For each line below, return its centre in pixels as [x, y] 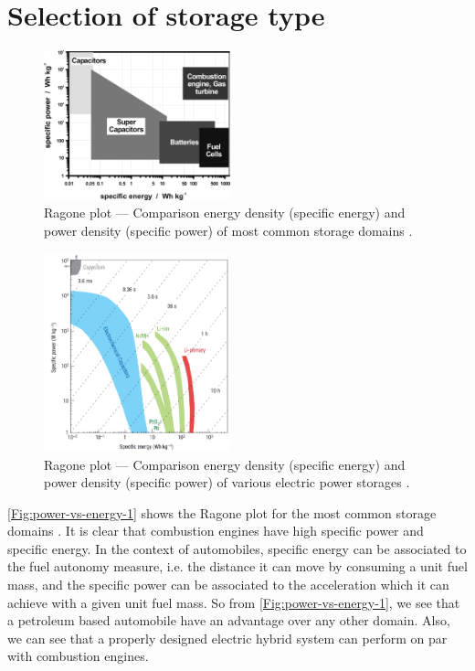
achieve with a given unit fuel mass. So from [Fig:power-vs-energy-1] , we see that [234, 602]
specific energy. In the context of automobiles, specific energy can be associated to [237, 548]
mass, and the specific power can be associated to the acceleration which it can [228, 585]
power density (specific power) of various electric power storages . [227, 482]
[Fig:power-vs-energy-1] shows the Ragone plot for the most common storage [222, 512]
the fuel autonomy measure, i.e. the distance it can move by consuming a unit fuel [237, 566]
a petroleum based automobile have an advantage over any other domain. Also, [229, 620]
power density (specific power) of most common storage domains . [228, 231]
